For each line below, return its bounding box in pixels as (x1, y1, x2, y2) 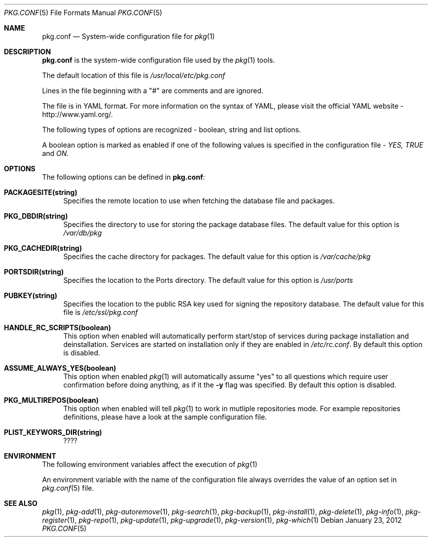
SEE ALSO (4, 499, 37, 507)
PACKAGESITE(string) (4, 188, 77, 196)
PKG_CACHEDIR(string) (4, 244, 82, 252)
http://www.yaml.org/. (42, 110, 113, 118)
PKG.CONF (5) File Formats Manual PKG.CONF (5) (4, 8, 162, 17)
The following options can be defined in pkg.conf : (42, 173, 205, 181)
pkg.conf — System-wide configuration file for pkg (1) (42, 32, 215, 40)
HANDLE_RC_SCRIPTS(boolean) (4, 323, 111, 332)
